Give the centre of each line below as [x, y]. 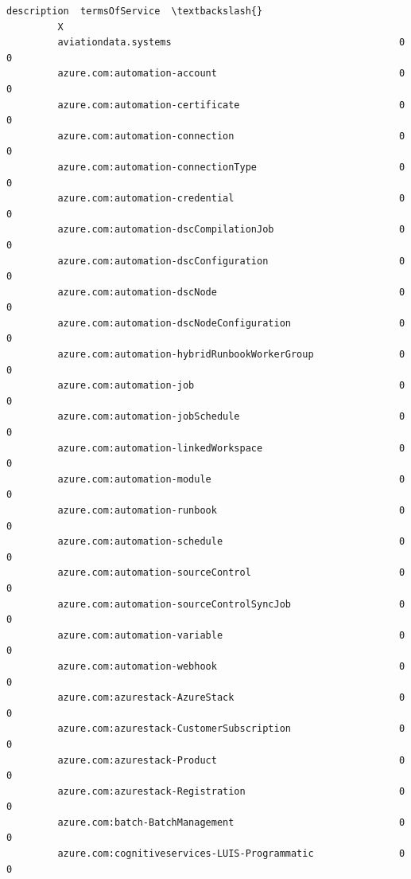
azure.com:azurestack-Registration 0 [231, 791]
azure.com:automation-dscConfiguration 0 [231, 261]
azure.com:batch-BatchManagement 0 [231, 822]
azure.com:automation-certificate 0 [231, 105]
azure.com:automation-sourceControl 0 [231, 573]
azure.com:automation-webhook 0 [231, 666]
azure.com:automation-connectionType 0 [231, 167]
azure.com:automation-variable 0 [231, 635]
